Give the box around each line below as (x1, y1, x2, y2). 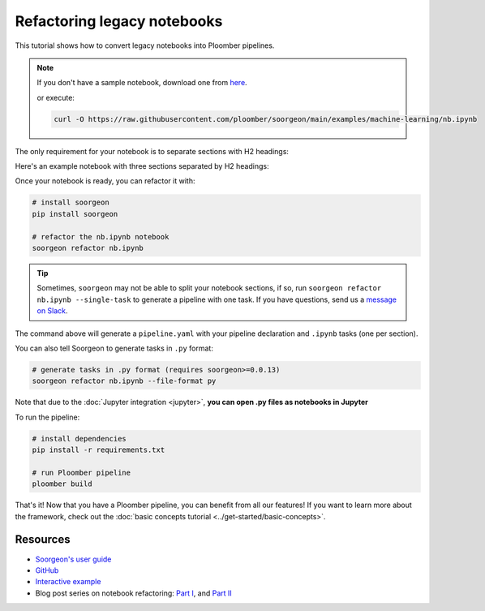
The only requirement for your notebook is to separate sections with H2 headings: (15, 146, 290, 156)
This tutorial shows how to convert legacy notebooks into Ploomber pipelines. (15, 41, 275, 50)
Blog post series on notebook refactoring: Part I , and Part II (35, 588, 233, 598)
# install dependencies (32, 434, 127, 443)
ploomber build (32, 480, 92, 488)
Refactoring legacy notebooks (15, 12, 223, 30)
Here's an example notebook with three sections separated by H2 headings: (15, 161, 269, 171)
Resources (15, 532, 71, 547)
